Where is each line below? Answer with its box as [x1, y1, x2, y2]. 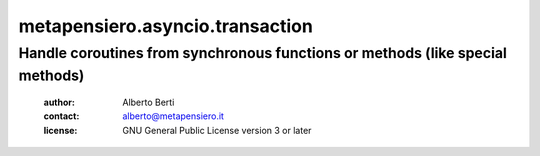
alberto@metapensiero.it [122, 110, 225, 122]
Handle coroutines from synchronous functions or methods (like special [18, 44, 507, 62]
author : [43, 96, 75, 109]
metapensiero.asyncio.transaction [18, 15, 314, 37]
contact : [43, 110, 80, 122]
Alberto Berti [122, 96, 175, 109]
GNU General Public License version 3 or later [122, 124, 312, 136]
